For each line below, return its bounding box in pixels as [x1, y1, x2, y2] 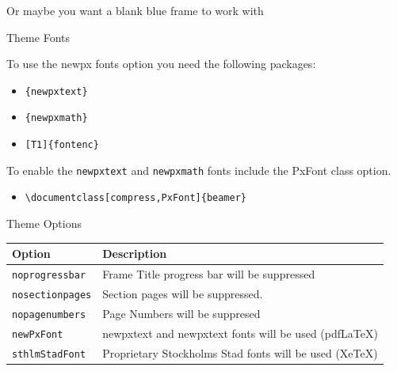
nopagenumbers [12, 309, 86, 320]
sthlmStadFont [12, 348, 86, 360]
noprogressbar [12, 270, 86, 281]
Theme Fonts [6, 28, 70, 45]
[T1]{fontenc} [25, 139, 99, 151]
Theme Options [6, 215, 82, 232]
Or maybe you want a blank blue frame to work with [6, 2, 264, 18]
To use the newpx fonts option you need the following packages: [6, 55, 316, 72]
